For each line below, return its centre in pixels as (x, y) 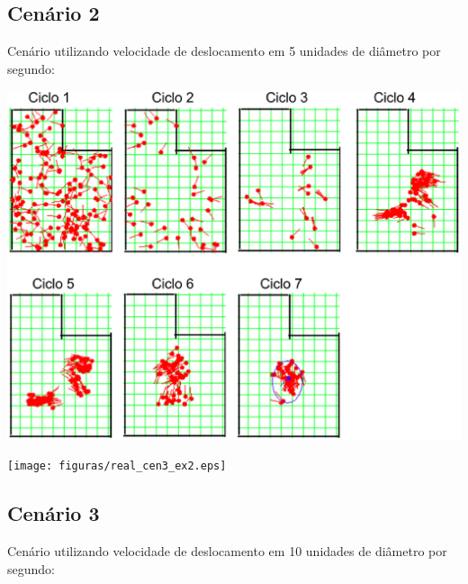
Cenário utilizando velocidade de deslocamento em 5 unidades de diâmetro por (224, 51)
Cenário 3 (54, 513)
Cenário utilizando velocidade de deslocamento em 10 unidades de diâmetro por (227, 551)
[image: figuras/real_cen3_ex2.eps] (117, 466)
